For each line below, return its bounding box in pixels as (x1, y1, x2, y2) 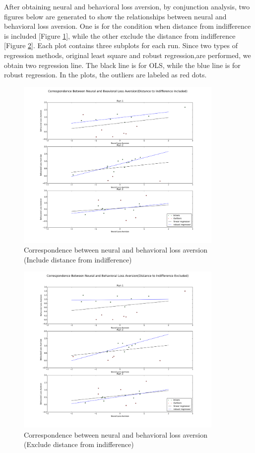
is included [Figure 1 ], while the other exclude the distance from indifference (4, 30, 236, 41)
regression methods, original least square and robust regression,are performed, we (4, 50, 251, 60)
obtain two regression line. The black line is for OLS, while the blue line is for (4, 60, 241, 70)
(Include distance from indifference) (24, 254, 132, 264)
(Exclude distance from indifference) (24, 439, 134, 450)
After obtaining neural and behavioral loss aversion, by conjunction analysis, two (4, 1, 250, 11)
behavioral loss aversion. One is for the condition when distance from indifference (4, 21, 251, 31)
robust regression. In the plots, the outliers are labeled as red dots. (4, 69, 207, 80)
